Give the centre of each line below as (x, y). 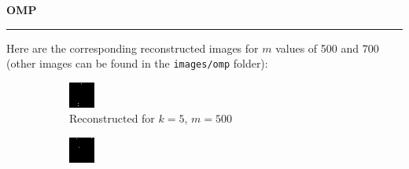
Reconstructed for (112, 118)
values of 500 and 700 (327, 48)
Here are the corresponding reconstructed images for (133, 48)
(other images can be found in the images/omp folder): (137, 63)
